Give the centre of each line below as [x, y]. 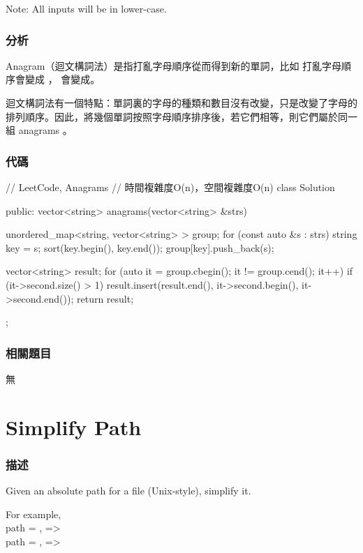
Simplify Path [74, 426]
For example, [34, 514]
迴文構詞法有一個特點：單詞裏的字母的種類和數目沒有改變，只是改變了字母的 [181, 103]
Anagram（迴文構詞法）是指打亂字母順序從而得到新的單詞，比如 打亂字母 [174, 65]
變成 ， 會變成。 [62, 79]
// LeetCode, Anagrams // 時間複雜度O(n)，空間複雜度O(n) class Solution [170, 187]
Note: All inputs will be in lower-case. [86, 8]
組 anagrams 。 [39, 130]
